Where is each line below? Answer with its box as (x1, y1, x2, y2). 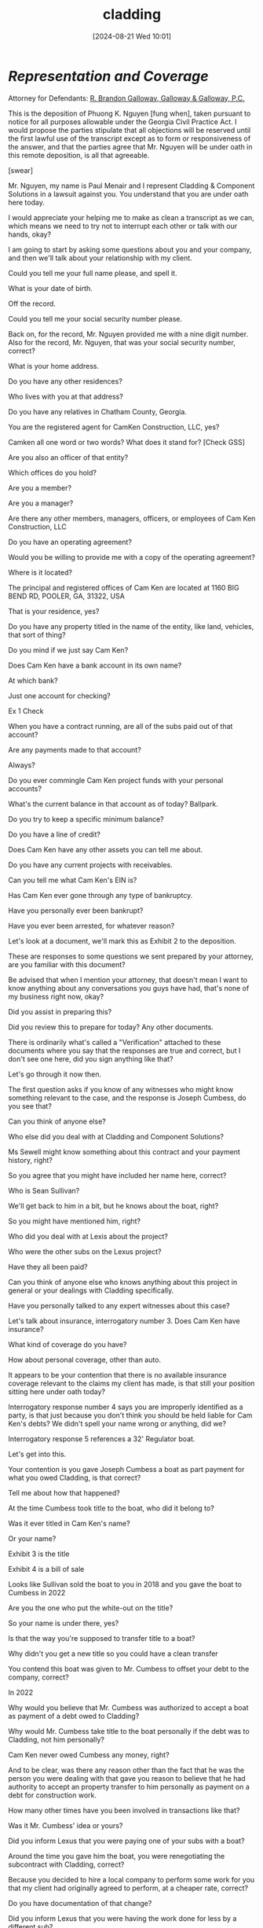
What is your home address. (8, 361, 100, 370)
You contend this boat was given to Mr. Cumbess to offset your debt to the (8, 1664, 250, 1673)
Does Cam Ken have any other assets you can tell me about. (8, 844, 203, 854)
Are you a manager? (8, 498, 74, 508)
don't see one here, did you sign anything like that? (8, 1054, 174, 1063)
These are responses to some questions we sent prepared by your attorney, (8, 951, 254, 961)
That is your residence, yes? (8, 606, 100, 616)
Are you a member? (8, 483, 72, 492)
